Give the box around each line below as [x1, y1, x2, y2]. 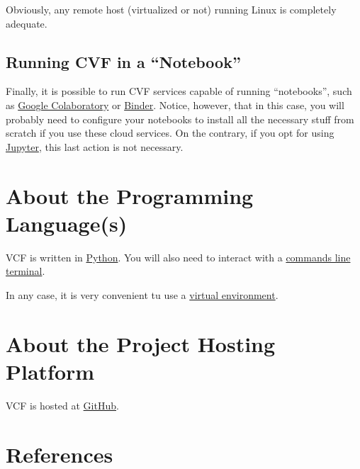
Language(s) [6, 208, 128, 237]
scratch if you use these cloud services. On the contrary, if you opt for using [6, 125, 334, 140]
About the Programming [6, 181, 254, 210]
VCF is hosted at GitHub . [6, 397, 119, 412]
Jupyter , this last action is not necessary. [6, 139, 184, 154]
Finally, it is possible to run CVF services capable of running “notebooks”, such [6, 84, 352, 98]
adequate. [6, 16, 47, 30]
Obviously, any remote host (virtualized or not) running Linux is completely [6, 2, 337, 16]
